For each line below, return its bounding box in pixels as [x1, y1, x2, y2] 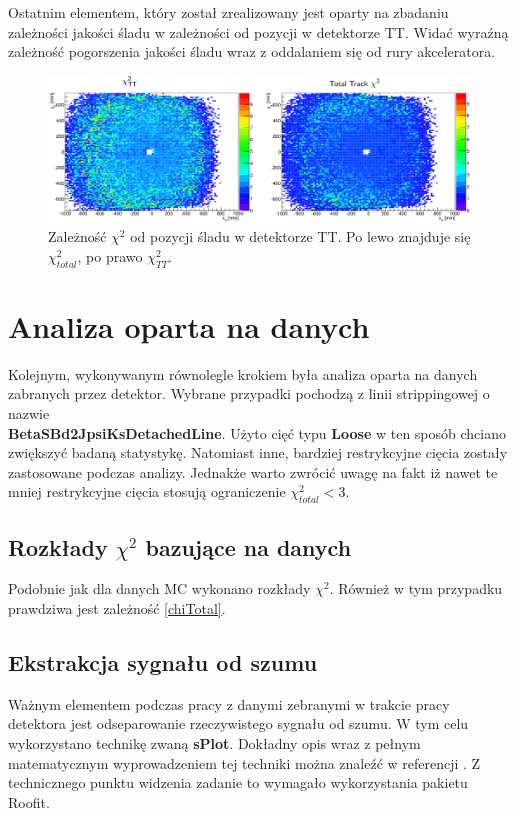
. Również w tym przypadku [329, 578, 503, 599]
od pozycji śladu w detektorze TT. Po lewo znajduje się [130, 226, 471, 247]
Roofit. [8, 791, 50, 812]
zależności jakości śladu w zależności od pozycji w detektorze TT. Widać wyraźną [8, 21, 509, 42]
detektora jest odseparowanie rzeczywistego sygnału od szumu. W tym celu [8, 713, 469, 734]
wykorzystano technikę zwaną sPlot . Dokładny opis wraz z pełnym [8, 733, 421, 754]
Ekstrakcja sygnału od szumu [8, 647, 318, 678]
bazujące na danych [145, 531, 352, 562]
